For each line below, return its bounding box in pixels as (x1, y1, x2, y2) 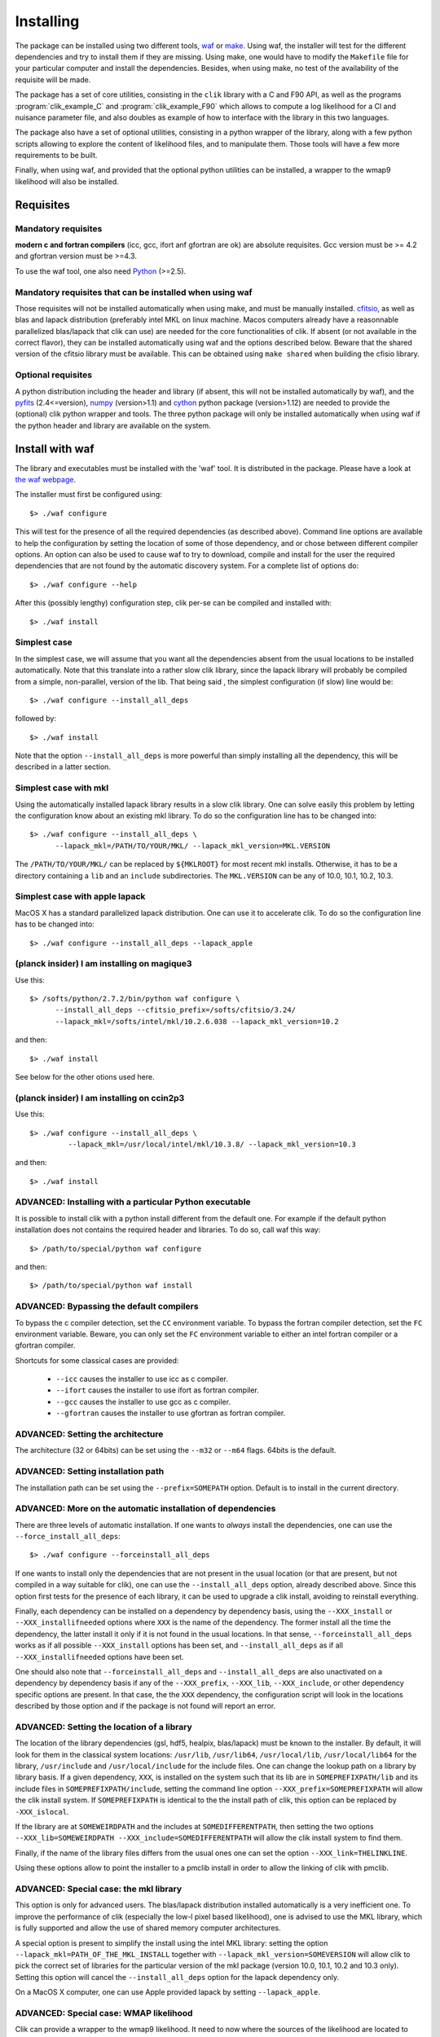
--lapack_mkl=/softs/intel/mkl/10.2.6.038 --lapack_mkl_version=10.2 (55, 1017, 339, 1026)
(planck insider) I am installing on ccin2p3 (15, 1092, 185, 1103)
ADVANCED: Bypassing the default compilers (15, 1300, 199, 1312)
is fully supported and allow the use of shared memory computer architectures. (15, 1923, 281, 1933)
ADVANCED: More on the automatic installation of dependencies (15, 1503, 276, 1515)
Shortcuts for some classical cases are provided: (15, 1355, 179, 1365)
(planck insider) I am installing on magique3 (15, 958, 192, 970)
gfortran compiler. (15, 1340, 76, 1350)
